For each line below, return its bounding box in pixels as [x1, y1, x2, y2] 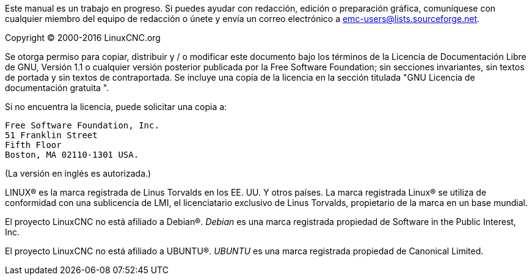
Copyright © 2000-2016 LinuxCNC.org [5, 32, 161, 43]
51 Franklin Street [5, 130, 98, 140]
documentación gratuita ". [5, 83, 109, 93]
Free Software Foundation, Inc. [5, 120, 159, 130]
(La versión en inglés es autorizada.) [5, 168, 151, 179]
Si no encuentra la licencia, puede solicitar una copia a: [5, 101, 227, 112]
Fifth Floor [5, 140, 62, 150]
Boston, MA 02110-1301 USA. [5, 150, 139, 160]
